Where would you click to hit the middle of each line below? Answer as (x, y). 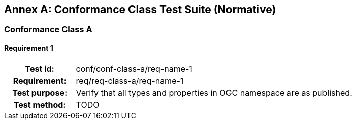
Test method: (40, 105)
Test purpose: (40, 92)
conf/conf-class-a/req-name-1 (134, 68)
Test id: (40, 68)
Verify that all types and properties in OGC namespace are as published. (214, 92)
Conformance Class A (48, 29)
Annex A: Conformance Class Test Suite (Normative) (140, 9)
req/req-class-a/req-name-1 (130, 80)
